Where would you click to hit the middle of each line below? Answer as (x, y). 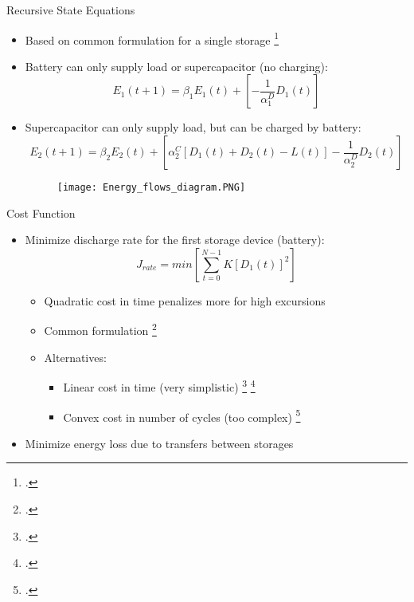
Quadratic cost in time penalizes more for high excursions (185, 300)
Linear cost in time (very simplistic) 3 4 (159, 386)
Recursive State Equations (71, 10)
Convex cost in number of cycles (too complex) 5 (182, 415)
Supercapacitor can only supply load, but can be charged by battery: (193, 127)
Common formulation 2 (100, 329)
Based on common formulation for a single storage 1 (152, 38)
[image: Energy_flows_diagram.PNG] (151, 188)
